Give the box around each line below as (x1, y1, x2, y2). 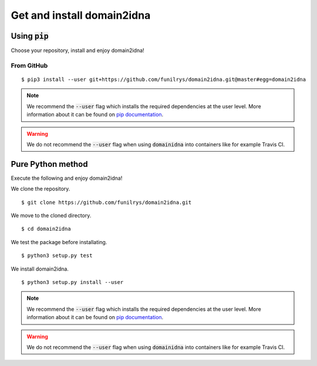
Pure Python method (11, 159, 88, 169)
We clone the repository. (11, 185, 70, 193)
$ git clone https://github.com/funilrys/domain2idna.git (21, 199, 192, 206)
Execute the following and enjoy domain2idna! (11, 175, 123, 182)
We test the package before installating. (11, 238, 107, 245)
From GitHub (11, 61, 48, 70)
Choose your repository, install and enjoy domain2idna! (11, 47, 144, 54)
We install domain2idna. (11, 265, 69, 272)
